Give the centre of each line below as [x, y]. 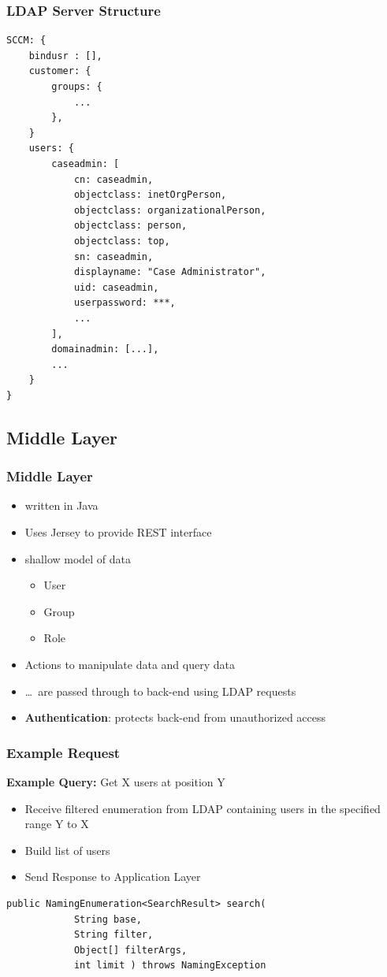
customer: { [60, 71]
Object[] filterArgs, [130, 950]
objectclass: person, [130, 226]
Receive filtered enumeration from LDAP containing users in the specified [203, 808]
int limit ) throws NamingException [170, 966]
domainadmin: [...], [105, 349]
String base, [108, 919]
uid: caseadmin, [116, 287]
